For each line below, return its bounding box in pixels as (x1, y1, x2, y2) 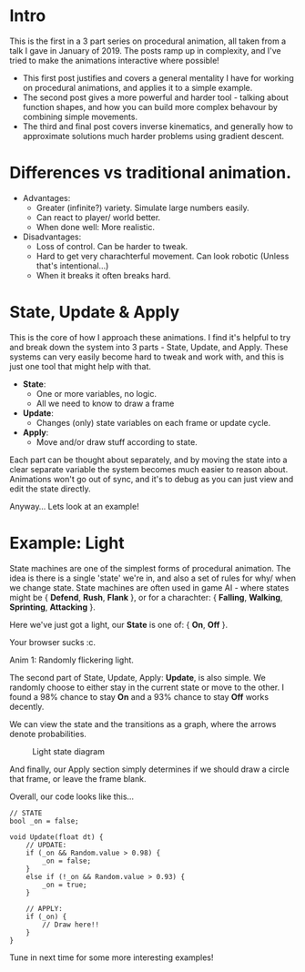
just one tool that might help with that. (9, 360, 152, 371)
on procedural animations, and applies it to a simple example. (22, 82, 253, 93)
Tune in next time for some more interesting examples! (9, 952, 214, 963)
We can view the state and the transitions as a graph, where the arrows (9, 718, 277, 729)
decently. (9, 701, 45, 712)
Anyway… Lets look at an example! (9, 501, 139, 511)
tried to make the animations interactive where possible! (9, 55, 220, 66)
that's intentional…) (36, 260, 109, 271)
